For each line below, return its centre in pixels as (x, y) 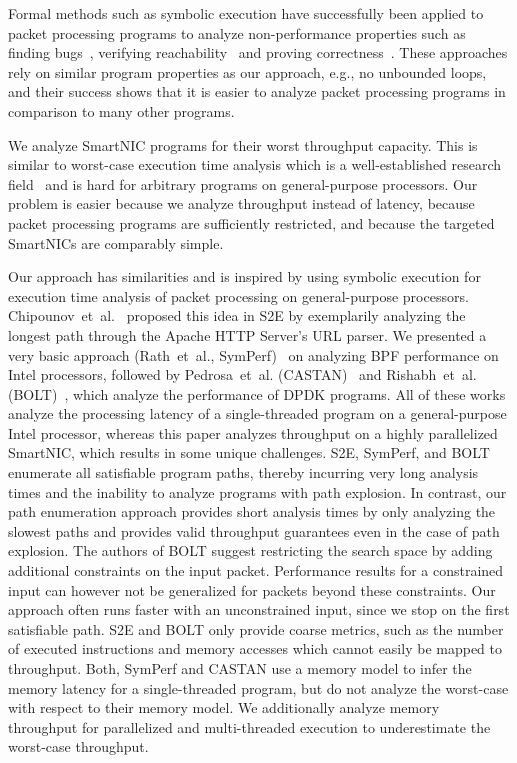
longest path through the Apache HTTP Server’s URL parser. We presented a (247, 334)
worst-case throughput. (78, 746)
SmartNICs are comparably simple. (116, 242)
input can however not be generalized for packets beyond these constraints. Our (252, 589)
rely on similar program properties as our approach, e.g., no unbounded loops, (247, 71)
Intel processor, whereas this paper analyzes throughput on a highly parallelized (253, 432)
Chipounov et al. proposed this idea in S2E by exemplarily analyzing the (237, 315)
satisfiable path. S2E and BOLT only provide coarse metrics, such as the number (256, 628)
